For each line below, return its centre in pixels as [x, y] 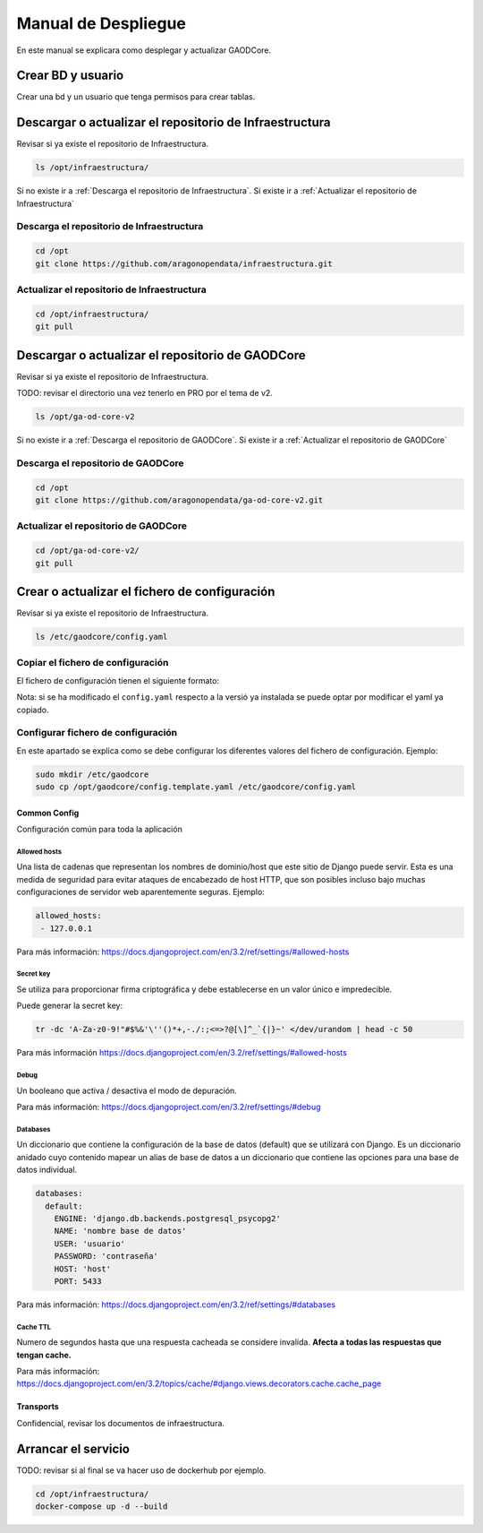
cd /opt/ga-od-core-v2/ [88, 551]
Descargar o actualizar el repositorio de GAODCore [161, 355]
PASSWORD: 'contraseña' [106, 1256]
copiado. [33, 710]
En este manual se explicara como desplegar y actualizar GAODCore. [144, 50]
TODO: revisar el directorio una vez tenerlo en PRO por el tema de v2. [144, 393]
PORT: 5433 [78, 1281]
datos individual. [47, 1170]
